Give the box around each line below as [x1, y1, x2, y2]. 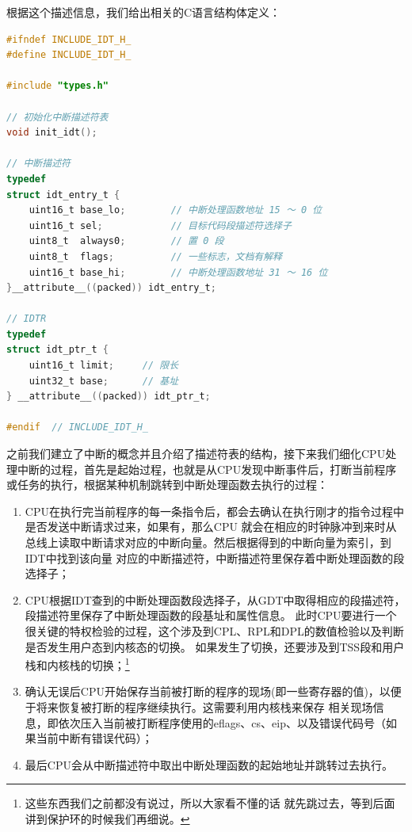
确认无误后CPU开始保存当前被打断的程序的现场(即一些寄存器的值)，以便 [25, 683, 402, 700]
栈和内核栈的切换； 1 [25, 655, 130, 673]
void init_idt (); [6, 127, 97, 139]
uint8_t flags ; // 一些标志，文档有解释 [29, 250, 283, 262]
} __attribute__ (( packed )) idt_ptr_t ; [6, 391, 211, 403]
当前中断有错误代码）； [36, 730, 153, 746]
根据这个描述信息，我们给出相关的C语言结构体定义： [6, 4, 281, 20]
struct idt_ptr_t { [6, 344, 109, 356]
